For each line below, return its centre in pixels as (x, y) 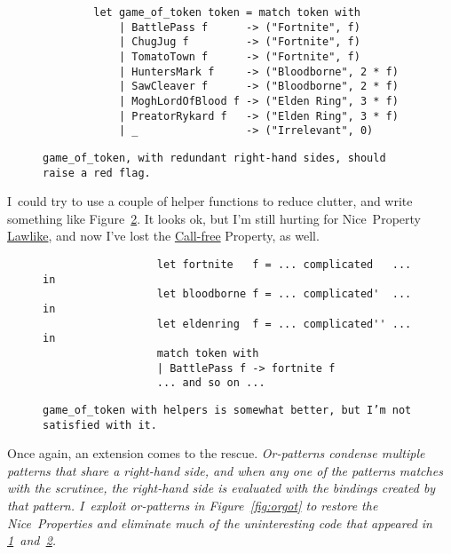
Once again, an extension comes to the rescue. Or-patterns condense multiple (216, 453)
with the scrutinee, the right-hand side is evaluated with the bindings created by (222, 488)
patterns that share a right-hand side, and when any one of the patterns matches (225, 470)
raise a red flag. (97, 173)
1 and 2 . (32, 540)
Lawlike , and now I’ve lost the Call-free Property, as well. (163, 236)
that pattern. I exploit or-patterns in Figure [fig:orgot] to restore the (193, 505)
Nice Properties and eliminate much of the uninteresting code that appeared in (220, 522)
